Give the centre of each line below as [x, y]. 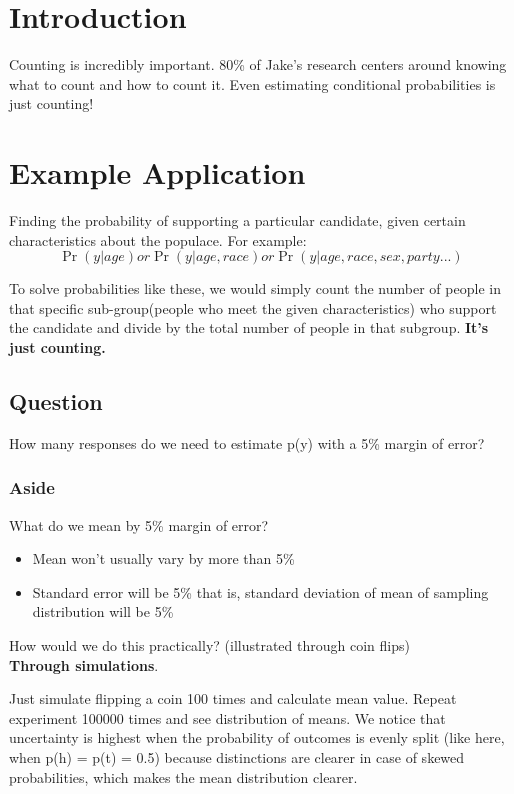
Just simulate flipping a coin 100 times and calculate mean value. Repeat [233, 698]
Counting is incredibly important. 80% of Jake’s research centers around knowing [258, 64]
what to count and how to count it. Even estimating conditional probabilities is [252, 83]
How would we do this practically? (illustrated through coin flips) [209, 644]
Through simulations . [84, 664]
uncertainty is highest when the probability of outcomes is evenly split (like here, [257, 737]
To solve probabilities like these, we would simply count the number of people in [255, 288]
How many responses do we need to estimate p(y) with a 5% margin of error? [247, 442]
